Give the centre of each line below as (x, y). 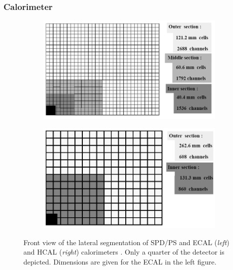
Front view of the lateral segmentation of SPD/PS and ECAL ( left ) (126, 242)
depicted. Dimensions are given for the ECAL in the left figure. (120, 261)
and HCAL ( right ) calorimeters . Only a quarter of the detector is (124, 252)
